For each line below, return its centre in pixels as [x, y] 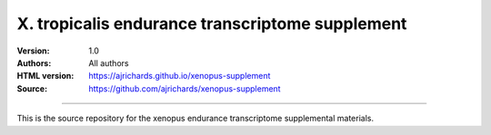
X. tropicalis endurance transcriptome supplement [212, 24]
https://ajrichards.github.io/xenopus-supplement [180, 76]
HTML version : [45, 76]
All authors [109, 63]
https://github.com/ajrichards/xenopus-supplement [185, 88]
